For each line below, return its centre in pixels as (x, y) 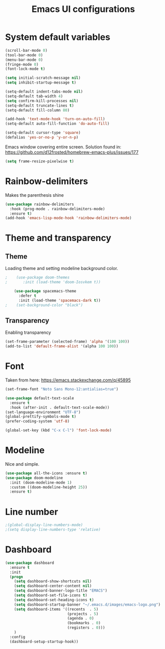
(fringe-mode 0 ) (22, 64)
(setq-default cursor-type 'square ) (43, 133)
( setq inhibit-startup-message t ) (41, 83)
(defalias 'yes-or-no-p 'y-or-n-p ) (42, 137)
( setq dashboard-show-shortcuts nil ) (53, 581)
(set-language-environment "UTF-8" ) (43, 412)
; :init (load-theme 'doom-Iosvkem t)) (53, 282)
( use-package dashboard (30, 563)
